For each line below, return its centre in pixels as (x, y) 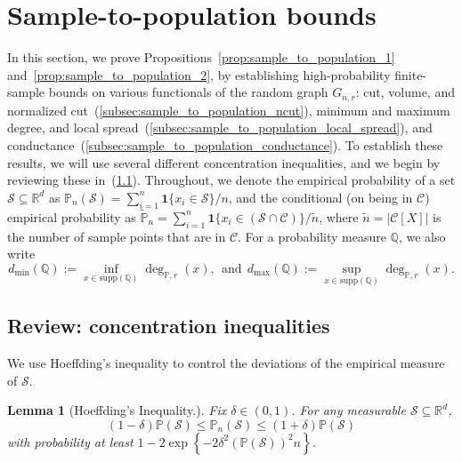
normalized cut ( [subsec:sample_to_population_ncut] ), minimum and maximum (229, 110)
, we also (422, 236)
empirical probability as (72, 216)
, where (339, 216)
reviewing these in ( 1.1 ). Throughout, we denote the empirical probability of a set (231, 180)
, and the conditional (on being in (320, 197)
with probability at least (70, 441)
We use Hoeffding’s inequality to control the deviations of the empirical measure (226, 363)
